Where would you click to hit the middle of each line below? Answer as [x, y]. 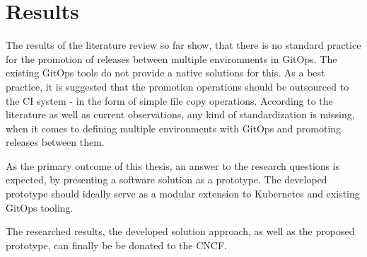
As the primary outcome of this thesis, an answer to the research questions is [173, 165]
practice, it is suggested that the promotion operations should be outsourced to [177, 86]
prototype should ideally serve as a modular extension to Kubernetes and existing [183, 194]
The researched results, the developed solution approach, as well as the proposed [180, 231]
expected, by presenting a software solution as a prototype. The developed [167, 179]
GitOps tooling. [40, 207]
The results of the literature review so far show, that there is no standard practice [183, 45]
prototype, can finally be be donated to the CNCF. [116, 245]
